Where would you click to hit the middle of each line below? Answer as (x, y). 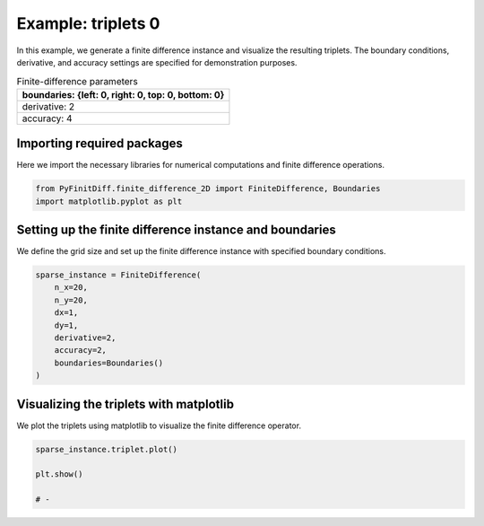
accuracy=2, (81, 351)
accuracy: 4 (47, 118)
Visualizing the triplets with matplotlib (125, 404)
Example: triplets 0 (88, 23)
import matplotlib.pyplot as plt (109, 201)
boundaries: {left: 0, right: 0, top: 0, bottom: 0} (123, 94)
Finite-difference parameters (77, 81)
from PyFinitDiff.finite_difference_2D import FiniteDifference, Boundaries (208, 189)
